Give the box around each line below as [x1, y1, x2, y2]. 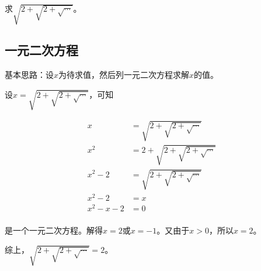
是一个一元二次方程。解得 [5, 224, 103, 236]
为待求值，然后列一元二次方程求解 [58, 68, 190, 81]
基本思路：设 [5, 68, 54, 81]
